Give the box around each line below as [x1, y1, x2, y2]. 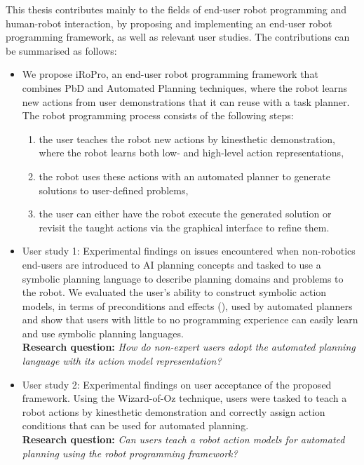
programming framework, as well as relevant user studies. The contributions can [6, 29, 350, 44]
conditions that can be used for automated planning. [22, 418, 249, 433]
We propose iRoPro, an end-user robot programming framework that [22, 67, 318, 81]
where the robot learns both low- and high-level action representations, [39, 145, 344, 160]
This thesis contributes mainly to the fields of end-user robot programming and [6, 2, 347, 16]
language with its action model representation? [22, 353, 222, 368]
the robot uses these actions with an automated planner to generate [39, 168, 330, 183]
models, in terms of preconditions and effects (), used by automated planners [22, 298, 353, 313]
